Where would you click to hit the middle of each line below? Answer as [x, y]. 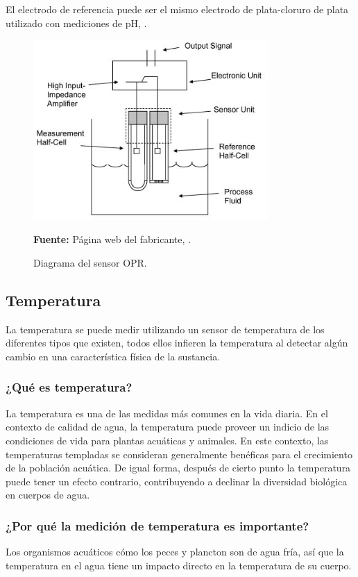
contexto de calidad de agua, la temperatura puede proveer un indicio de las [168, 427]
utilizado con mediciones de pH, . [76, 23]
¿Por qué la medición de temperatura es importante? [157, 525]
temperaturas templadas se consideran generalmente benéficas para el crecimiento [179, 454]
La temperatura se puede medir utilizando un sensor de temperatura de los [165, 329]
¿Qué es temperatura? [69, 387]
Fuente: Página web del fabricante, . [112, 239]
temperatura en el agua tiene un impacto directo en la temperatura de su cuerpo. [179, 565]
